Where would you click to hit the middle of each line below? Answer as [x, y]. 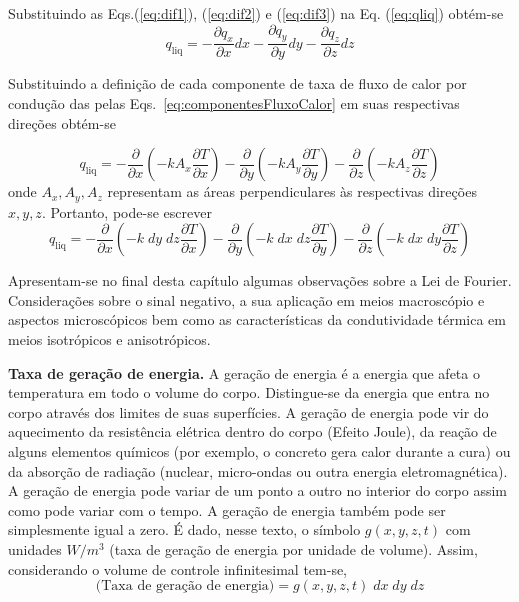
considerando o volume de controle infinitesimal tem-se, [178, 568]
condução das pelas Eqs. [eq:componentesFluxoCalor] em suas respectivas [234, 103]
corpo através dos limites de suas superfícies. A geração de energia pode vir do [248, 411]
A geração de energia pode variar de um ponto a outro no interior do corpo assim [258, 490]
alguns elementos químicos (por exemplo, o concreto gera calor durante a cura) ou [259, 451]
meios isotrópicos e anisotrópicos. [109, 339]
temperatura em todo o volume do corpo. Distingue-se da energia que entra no [249, 392]
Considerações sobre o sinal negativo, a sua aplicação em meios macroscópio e [246, 299]
